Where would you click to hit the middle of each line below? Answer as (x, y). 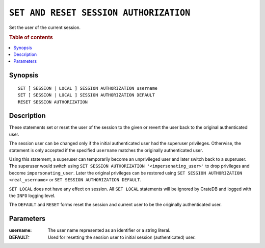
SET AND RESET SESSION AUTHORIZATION (100, 13)
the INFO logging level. (32, 196)
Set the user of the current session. (45, 27)
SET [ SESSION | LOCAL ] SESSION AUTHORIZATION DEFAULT (86, 95)
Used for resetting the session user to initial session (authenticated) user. (122, 237)
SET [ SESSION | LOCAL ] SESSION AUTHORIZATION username (88, 88)
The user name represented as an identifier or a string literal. (109, 230)
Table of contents (31, 38)
